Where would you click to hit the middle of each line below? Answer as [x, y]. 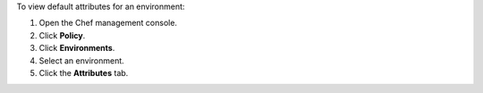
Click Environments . [77, 48]
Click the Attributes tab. [84, 72]
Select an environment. [81, 60]
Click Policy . [62, 35]
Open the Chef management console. [108, 23]
